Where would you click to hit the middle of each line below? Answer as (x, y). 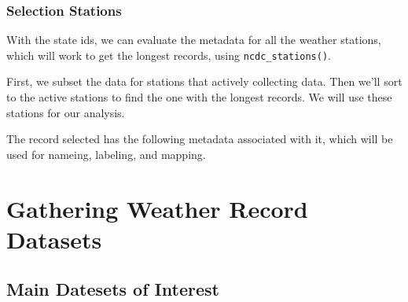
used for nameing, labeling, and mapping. (106, 154)
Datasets (54, 239)
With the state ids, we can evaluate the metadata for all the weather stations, (194, 40)
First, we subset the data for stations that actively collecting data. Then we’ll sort (204, 81)
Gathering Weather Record (157, 208)
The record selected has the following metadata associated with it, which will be (200, 139)
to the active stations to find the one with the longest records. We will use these (199, 97)
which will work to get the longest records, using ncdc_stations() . (169, 55)
